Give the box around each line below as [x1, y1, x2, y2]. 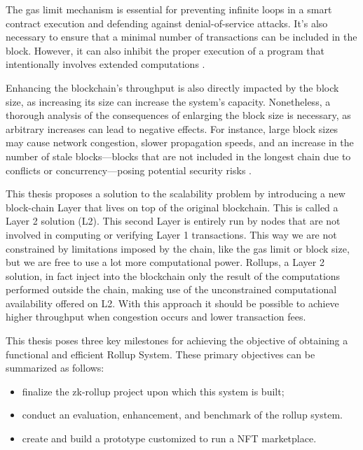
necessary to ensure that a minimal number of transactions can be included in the [6, 29, 357, 44]
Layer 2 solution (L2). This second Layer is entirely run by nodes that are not [6, 213, 341, 228]
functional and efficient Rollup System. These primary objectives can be [6, 346, 315, 361]
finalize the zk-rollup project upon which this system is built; [22, 384, 285, 398]
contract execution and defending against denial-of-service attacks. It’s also [6, 15, 328, 30]
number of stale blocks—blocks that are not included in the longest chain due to [6, 148, 351, 163]
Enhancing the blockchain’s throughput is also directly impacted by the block [6, 80, 339, 94]
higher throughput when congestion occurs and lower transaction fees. [6, 309, 306, 324]
